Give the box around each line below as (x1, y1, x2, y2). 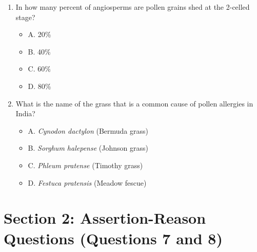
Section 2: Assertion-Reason (4, 207, 206, 228)
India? (15, 108, 35, 119)
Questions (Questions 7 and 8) (4, 227, 223, 248)
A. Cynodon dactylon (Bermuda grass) (28, 125, 148, 136)
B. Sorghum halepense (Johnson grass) (28, 142, 148, 153)
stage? (15, 11, 35, 22)
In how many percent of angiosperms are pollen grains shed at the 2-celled (15, 2, 250, 12)
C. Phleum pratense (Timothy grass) (28, 159, 143, 170)
